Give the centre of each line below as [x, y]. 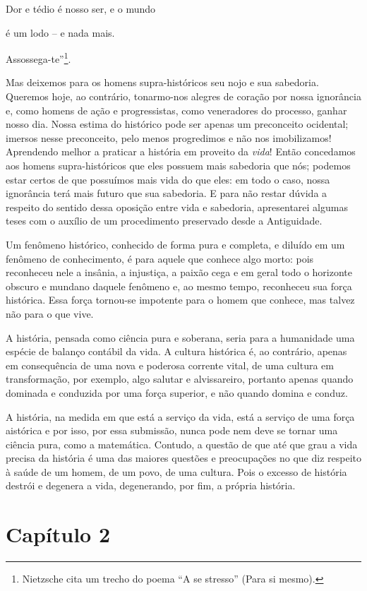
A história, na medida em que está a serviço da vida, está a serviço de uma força [180, 416]
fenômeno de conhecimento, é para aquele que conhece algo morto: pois [160, 258]
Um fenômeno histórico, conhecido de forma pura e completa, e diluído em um [175, 244]
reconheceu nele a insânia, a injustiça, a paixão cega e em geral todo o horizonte [179, 272]
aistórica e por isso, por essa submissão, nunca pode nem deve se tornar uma [172, 430]
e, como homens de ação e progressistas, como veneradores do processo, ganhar [176, 110]
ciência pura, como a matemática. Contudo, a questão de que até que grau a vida [182, 444]
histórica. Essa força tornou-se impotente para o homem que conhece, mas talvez [180, 300]
